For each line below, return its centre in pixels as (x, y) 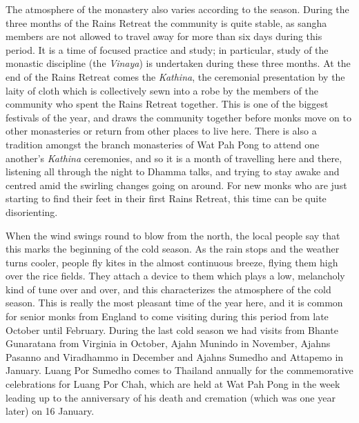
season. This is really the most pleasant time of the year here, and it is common (174, 303)
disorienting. (32, 211)
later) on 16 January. (50, 411)
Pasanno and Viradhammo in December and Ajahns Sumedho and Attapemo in (175, 356)
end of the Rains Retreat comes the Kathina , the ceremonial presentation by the (175, 76)
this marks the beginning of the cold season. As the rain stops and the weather (173, 249)
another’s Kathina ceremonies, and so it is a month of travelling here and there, (174, 158)
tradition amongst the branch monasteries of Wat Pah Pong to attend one (163, 144)
